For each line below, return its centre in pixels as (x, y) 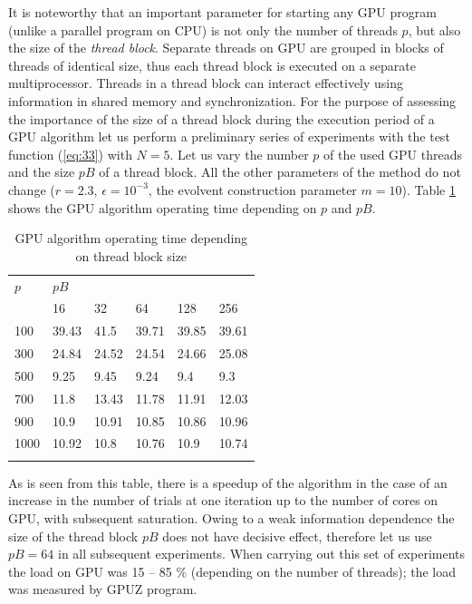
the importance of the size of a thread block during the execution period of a (222, 118)
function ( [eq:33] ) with (70, 154)
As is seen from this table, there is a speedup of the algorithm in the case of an (228, 482)
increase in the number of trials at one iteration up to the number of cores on (223, 500)
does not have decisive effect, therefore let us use (297, 536)
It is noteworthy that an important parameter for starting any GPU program (222, 12)
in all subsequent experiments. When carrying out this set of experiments (262, 554)
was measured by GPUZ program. (103, 589)
